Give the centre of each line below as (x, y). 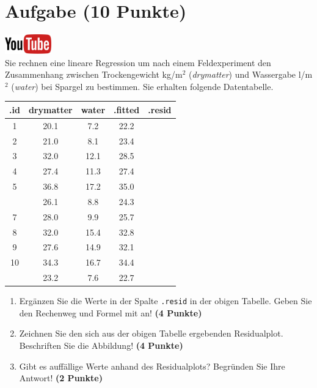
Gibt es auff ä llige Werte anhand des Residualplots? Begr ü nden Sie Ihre (152, 366)
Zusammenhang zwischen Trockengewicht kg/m (94, 74)
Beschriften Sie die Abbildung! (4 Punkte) (101, 345)
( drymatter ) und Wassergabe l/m (251, 74)
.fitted (127, 109)
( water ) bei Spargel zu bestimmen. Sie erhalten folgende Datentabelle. (142, 86)
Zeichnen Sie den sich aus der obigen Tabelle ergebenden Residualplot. (151, 333)
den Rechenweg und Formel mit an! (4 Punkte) (111, 312)
